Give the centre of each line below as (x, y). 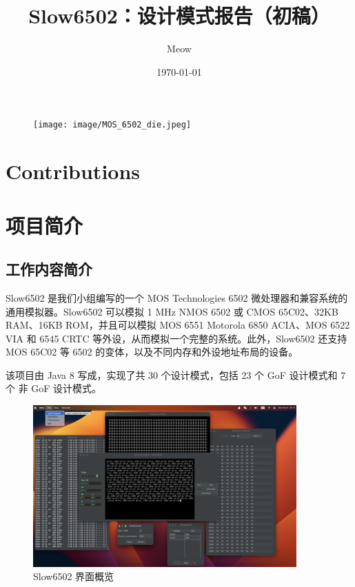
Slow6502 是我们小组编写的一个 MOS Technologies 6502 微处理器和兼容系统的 (177, 297)
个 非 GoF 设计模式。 (54, 388)
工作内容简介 (49, 269)
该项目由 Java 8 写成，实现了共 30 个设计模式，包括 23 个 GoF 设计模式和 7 (176, 374)
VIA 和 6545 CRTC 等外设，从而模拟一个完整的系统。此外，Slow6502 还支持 (176, 338)
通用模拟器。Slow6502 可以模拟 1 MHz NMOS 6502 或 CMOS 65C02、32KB (172, 311)
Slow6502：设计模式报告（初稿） (179, 16)
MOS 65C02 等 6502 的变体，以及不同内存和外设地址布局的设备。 (152, 352)
